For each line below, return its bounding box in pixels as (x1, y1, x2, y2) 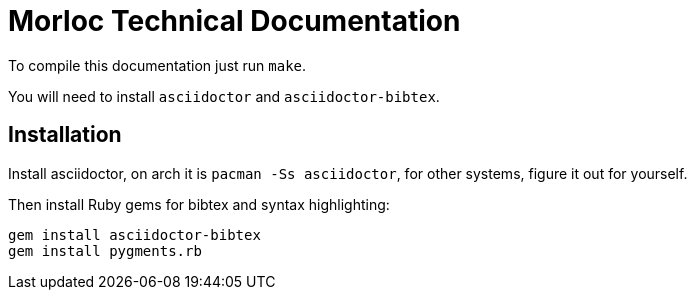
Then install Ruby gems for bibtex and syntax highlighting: (8, 195, 390, 213)
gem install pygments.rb (8, 242, 202, 259)
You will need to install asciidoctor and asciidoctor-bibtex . (8, 87, 440, 105)
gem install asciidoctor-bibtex (8, 226, 261, 243)
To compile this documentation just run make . (8, 56, 307, 74)
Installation (8, 122, 122, 148)
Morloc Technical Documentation (8, 4, 461, 38)
